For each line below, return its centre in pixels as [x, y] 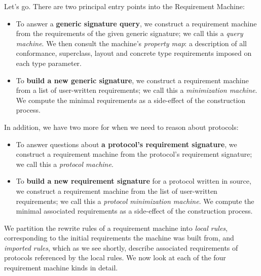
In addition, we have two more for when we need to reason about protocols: [121, 127]
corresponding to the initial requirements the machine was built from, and [119, 238]
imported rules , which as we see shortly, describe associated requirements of [121, 247]
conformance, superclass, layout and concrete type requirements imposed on [134, 53]
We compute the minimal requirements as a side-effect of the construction [131, 100]
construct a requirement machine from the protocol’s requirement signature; [134, 154]
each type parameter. [49, 63]
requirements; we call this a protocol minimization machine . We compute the [135, 201]
